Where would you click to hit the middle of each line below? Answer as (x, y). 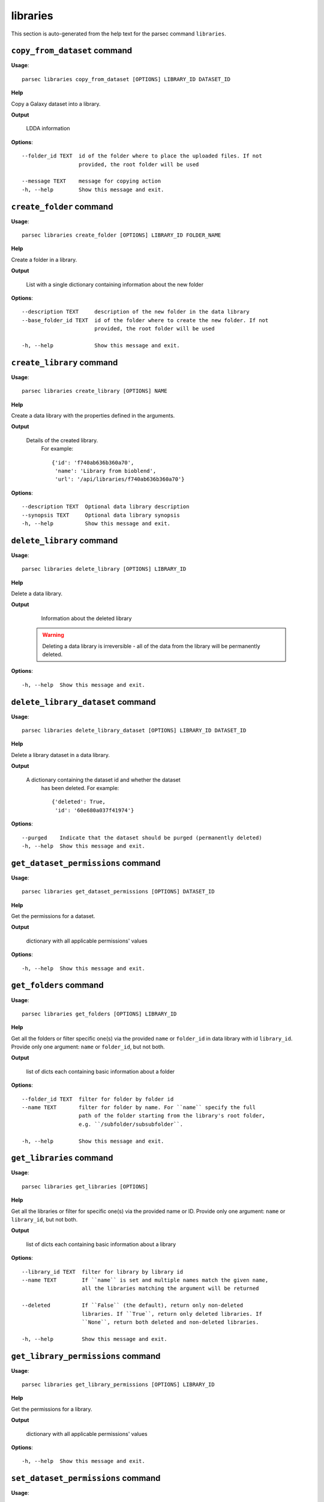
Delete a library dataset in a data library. (61, 755)
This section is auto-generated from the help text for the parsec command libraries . (118, 34)
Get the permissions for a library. (52, 1409)
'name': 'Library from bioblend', (106, 471)
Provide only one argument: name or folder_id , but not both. (88, 1047)
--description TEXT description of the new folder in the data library (136, 312)
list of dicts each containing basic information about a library (101, 1244)
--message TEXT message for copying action (91, 181)
